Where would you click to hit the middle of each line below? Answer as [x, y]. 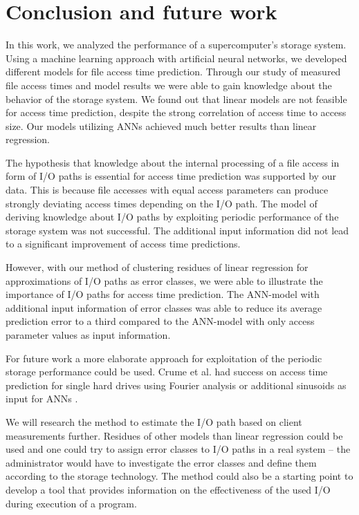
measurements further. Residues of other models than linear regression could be [174, 435]
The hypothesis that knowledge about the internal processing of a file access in [173, 162]
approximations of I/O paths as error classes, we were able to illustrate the [164, 280]
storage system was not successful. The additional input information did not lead [177, 230]
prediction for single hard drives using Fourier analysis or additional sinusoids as [176, 385]
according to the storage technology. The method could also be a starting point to [179, 476]
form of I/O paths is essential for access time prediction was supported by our [171, 176]
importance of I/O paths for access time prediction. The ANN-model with [163, 294]
